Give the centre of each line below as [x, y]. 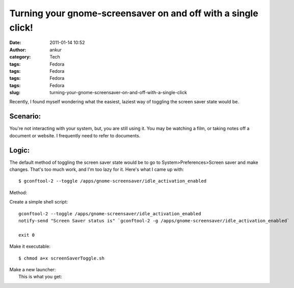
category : [20, 57]
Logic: [20, 150]
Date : [15, 43]
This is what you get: [40, 277]
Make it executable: [30, 246]
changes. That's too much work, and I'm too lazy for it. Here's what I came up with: [97, 169]
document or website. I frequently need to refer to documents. [75, 135]
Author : [18, 50]
